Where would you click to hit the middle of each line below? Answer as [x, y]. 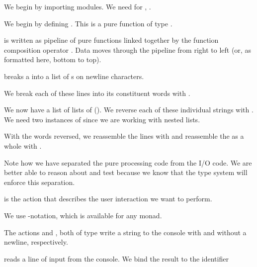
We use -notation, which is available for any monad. [83, 215]
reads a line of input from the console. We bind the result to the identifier [116, 258]
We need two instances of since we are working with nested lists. [102, 119]
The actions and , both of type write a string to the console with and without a [125, 232]
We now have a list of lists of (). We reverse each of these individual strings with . [129, 110]
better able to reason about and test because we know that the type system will [126, 172]
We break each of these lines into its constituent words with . [97, 93]
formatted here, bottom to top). [53, 59]
